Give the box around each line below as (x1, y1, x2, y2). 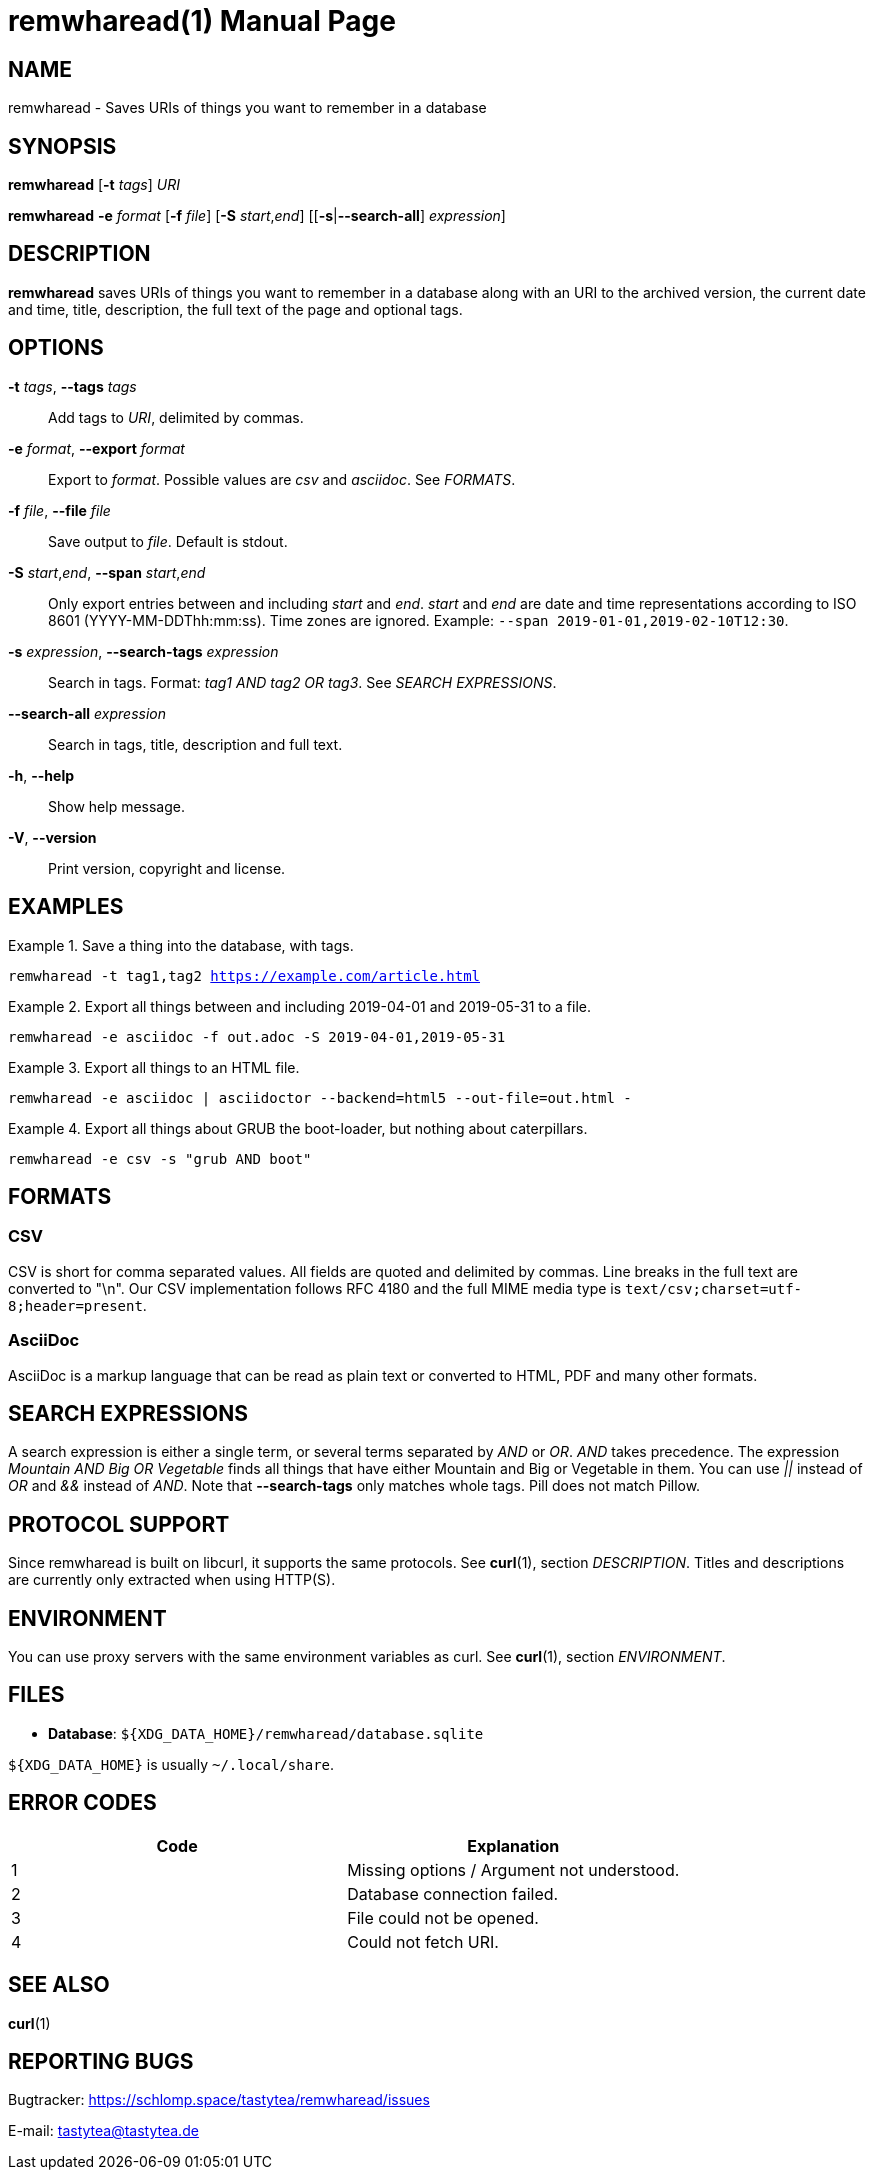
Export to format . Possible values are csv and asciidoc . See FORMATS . (48, 470, 516, 488)
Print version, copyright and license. (48, 859, 286, 877)
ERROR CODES (8, 1790, 157, 1816)
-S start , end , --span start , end (8, 563, 206, 581)
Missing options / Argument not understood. (347, 1859, 680, 1880)
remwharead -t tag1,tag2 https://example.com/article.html (8, 967, 481, 984)
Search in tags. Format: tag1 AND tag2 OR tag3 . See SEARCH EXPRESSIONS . (48, 673, 557, 691)
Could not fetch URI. (347, 1931, 499, 1952)
